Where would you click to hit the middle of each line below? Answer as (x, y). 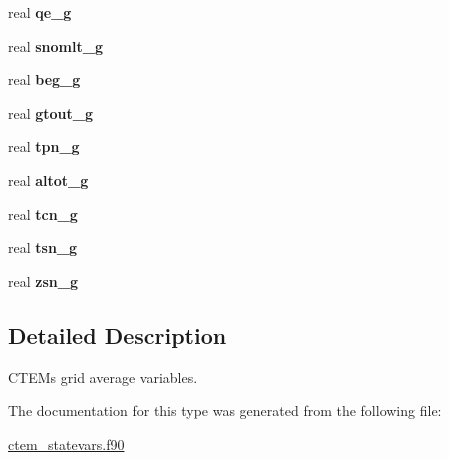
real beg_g (44, 79)
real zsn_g (43, 280)
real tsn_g (43, 247)
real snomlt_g (55, 45)
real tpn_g (44, 146)
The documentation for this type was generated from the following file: (225, 410)
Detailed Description (117, 334)
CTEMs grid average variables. (103, 376)
